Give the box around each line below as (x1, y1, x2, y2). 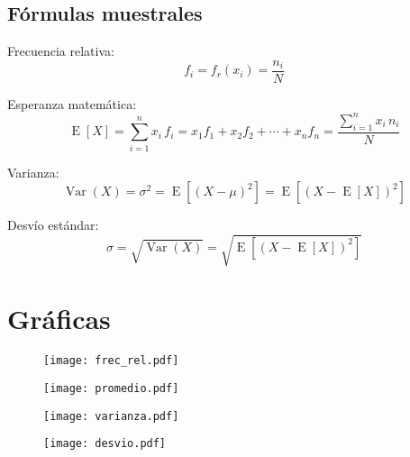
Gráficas (7, 300, 111, 337)
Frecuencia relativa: (7, 41, 114, 60)
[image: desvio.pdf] (43, 437, 167, 451)
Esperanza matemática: (7, 94, 137, 113)
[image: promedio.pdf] (43, 382, 179, 396)
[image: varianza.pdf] (43, 409, 179, 423)
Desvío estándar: (7, 215, 99, 234)
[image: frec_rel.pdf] (43, 354, 179, 368)
